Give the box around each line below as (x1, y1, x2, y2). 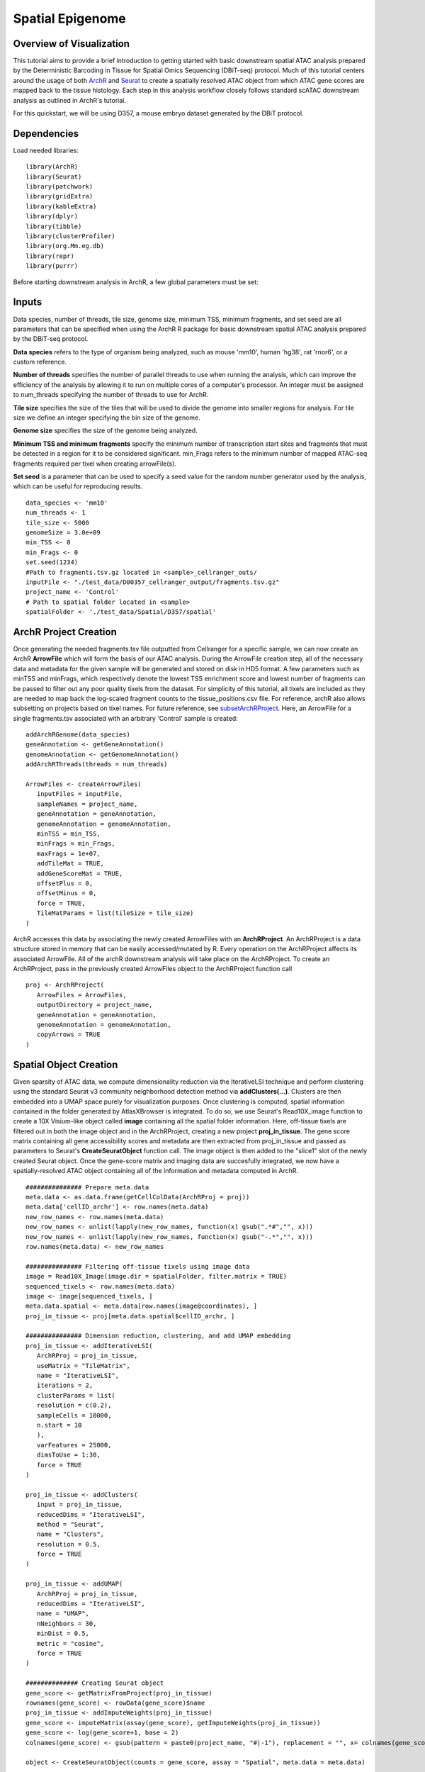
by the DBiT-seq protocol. (13, 335, 89, 343)
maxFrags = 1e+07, (36, 849, 101, 858)
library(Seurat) (25, 172, 82, 181)
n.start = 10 (36, 1421, 82, 1429)
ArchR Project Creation (13, 626, 117, 638)
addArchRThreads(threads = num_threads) (25, 761, 168, 768)
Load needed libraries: (13, 146, 79, 155)
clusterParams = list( (36, 1391, 116, 1399)
